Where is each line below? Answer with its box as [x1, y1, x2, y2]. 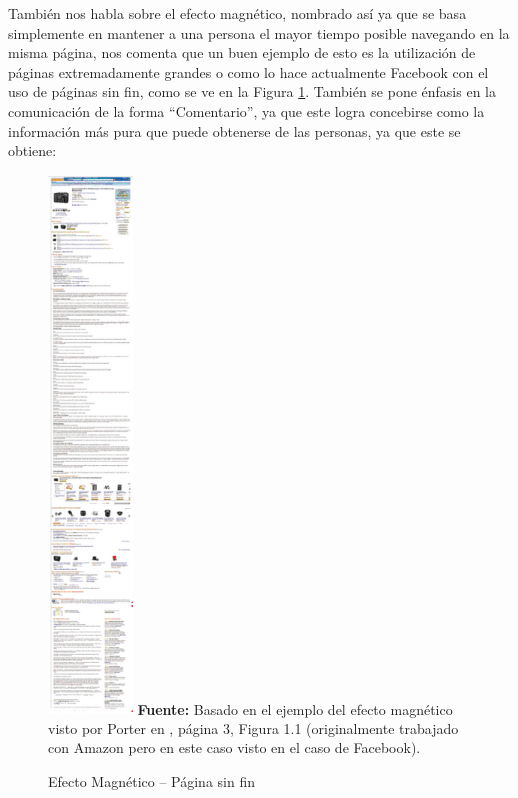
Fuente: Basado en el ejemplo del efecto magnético [137, 698, 453, 719]
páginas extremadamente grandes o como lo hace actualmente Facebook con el [8, 61, 489, 82]
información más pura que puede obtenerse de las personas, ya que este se [8, 120, 461, 141]
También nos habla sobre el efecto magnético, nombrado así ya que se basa [8, 3, 467, 23]
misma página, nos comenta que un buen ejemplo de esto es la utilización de [8, 42, 476, 63]
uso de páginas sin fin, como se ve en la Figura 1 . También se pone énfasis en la [8, 81, 496, 102]
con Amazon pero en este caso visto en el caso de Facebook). [48, 737, 421, 758]
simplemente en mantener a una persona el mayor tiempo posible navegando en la [8, 22, 510, 43]
